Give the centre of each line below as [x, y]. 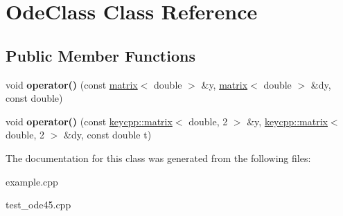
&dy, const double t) [108, 135]
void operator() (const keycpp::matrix [89, 121]
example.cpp [32, 181]
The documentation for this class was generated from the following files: [158, 157]
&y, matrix [225, 84]
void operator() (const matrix [72, 84]
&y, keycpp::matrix [287, 121]
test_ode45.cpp [38, 205]
